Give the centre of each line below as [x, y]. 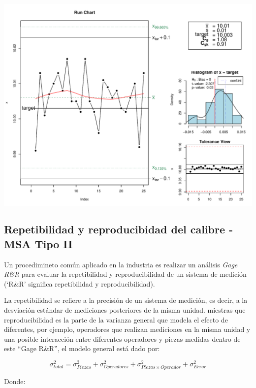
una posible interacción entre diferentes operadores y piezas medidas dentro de [122, 339]
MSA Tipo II [38, 243]
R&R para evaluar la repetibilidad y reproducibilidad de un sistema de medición [125, 274]
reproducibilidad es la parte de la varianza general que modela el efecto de [116, 319]
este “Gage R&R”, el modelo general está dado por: [82, 348]
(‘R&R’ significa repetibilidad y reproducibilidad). [80, 283]
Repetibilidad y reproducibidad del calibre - [119, 229]
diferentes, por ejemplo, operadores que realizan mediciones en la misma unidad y [127, 329]
